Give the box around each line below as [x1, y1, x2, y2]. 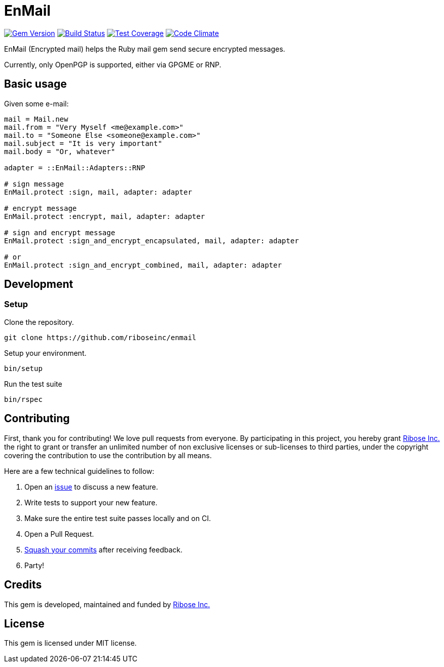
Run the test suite [4, 379, 62, 388]
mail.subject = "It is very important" [4, 139, 162, 147]
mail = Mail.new [4, 115, 68, 123]
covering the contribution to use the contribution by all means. [4, 451, 212, 460]
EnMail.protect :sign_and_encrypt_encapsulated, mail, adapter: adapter [4, 236, 299, 245]
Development [4, 278, 73, 291]
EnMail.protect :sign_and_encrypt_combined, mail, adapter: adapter [4, 261, 282, 269]
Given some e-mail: [4, 99, 69, 108]
